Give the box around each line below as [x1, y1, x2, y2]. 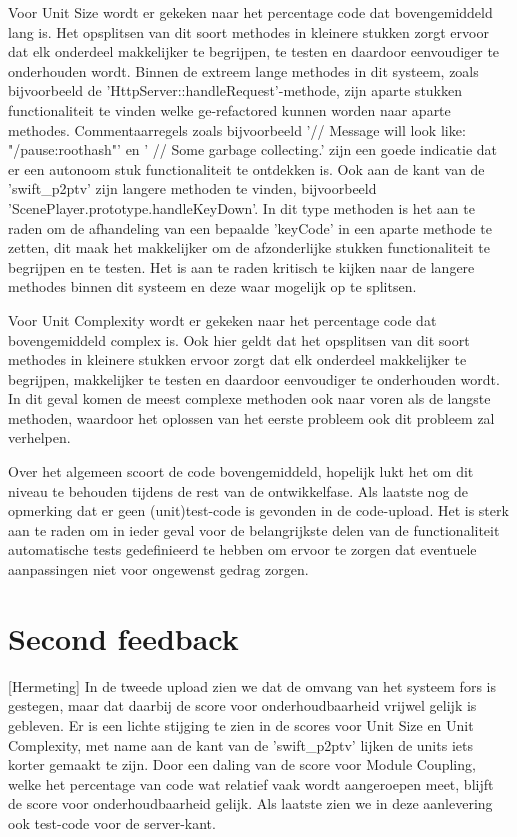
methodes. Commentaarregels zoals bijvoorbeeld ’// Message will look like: [8, 119, 466, 140]
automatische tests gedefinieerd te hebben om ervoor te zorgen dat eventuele [8, 539, 477, 560]
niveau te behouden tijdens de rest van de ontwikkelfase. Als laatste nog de [8, 480, 469, 501]
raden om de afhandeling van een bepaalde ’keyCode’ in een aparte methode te [8, 217, 492, 238]
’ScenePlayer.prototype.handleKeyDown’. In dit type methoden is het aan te [8, 197, 475, 218]
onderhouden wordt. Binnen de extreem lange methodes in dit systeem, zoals [8, 60, 479, 81]
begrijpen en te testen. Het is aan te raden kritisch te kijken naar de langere [8, 256, 475, 277]
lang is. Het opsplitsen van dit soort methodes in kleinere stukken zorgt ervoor [8, 21, 489, 42]
